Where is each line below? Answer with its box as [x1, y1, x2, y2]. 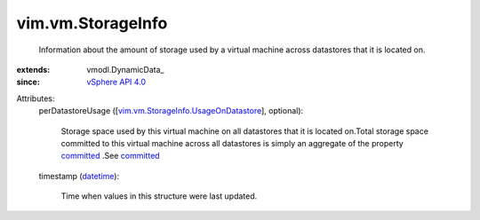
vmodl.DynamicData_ [86, 64, 164, 75]
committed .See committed [60, 151, 160, 161]
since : [16, 76, 40, 88]
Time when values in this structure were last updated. [60, 191, 258, 201]
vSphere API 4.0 [86, 76, 147, 88]
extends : [16, 64, 51, 75]
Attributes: [16, 93, 55, 104]
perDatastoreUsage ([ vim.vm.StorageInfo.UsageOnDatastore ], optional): [38, 106, 304, 116]
